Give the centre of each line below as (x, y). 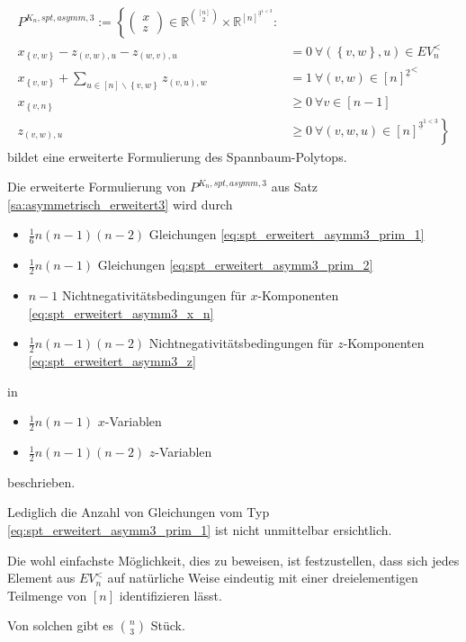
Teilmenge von (47, 595)
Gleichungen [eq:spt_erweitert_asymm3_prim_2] (235, 265)
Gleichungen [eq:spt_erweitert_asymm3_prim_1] (287, 234)
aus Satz (295, 187)
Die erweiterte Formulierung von (97, 187)
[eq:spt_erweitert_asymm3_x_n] (121, 312)
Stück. (168, 625)
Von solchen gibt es (60, 625)
